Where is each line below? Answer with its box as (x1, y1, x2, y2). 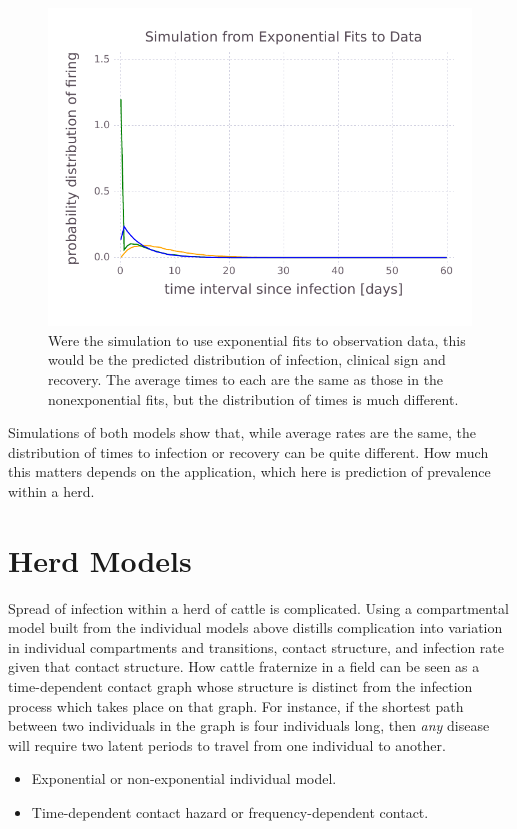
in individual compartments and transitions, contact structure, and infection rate (8, 636, 505, 657)
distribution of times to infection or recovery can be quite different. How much (8, 441, 489, 462)
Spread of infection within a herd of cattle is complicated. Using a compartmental (8, 597, 509, 618)
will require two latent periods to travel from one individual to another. (8, 734, 446, 755)
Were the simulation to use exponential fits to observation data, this (48, 329, 466, 350)
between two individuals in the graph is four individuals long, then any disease (8, 715, 490, 736)
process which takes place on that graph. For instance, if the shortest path (8, 695, 464, 716)
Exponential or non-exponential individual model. (31, 768, 337, 789)
